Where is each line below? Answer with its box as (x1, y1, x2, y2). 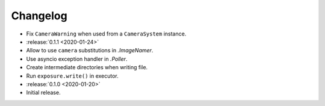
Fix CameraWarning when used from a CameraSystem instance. (26, 30, 187, 37)
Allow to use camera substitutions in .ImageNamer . (26, 47, 153, 54)
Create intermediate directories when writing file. (26, 64, 148, 71)
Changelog (11, 9, 67, 22)
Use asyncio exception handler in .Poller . (26, 55, 128, 63)
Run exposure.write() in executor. (26, 72, 119, 79)
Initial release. (26, 89, 61, 96)
